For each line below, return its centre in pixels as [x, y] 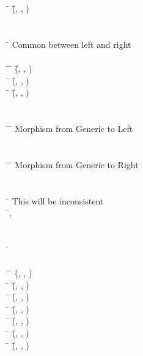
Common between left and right [71, 44]
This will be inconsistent [58, 200]
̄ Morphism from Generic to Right [74, 164]
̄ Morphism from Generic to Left [71, 128]
